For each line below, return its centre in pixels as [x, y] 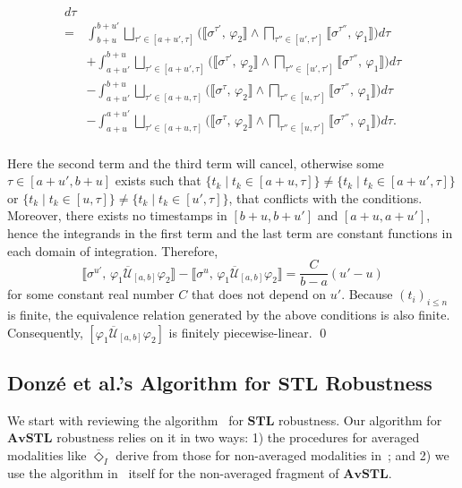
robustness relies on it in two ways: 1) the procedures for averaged [238, 437]
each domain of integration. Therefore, [113, 250]
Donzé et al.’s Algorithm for [139, 383]
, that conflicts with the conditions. [325, 197]
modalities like [47, 455]
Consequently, [45, 332]
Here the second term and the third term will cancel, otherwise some [196, 163]
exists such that [158, 180]
